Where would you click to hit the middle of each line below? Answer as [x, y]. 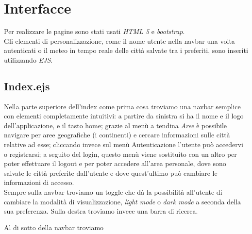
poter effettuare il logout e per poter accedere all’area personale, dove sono [115, 163]
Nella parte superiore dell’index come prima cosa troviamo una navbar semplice [122, 106]
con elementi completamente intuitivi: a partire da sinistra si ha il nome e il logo [124, 116]
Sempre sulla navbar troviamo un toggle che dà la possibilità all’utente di [113, 192]
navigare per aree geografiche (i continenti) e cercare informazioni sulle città [117, 135]
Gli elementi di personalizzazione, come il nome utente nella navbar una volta [119, 41]
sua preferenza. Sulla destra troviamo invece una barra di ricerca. [101, 211]
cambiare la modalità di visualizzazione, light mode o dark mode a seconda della [123, 201]
